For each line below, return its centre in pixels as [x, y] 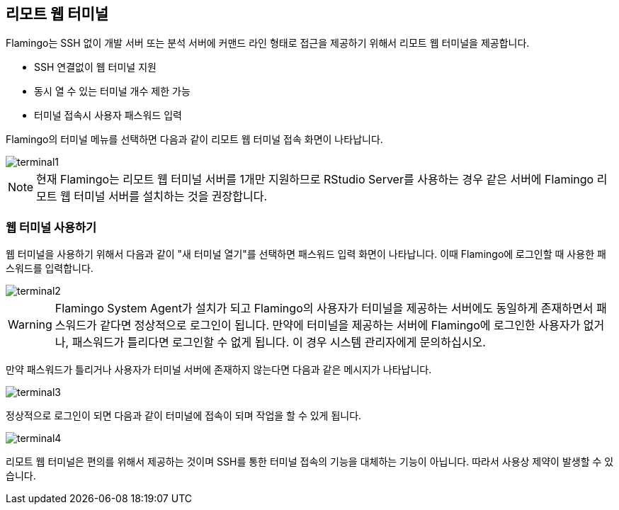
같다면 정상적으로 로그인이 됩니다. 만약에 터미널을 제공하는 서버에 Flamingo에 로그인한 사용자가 [340, 325]
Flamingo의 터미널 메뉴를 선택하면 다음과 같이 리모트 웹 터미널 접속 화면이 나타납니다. [194, 140]
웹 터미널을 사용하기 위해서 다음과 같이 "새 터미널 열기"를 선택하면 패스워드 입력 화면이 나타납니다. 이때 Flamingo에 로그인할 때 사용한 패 [306, 254]
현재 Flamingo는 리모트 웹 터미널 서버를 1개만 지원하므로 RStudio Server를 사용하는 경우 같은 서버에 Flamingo [315, 180]
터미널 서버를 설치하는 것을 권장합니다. [171, 197]
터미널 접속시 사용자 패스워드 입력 [108, 115]
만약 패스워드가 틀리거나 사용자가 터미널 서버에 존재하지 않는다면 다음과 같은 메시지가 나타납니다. [219, 370]
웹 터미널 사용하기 [51, 227]
